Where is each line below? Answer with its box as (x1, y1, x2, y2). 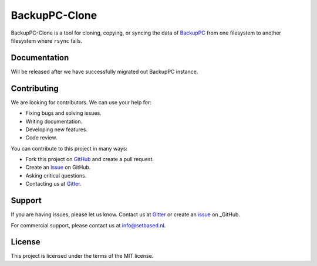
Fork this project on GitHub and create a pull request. (25, 156, 154, 163)
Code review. (25, 134, 58, 141)
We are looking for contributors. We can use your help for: (11, 98, 152, 105)
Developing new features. (25, 126, 88, 133)
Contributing (11, 83, 59, 93)
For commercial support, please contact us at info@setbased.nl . (11, 221, 166, 229)
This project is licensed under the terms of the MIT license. (11, 253, 154, 260)
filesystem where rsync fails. (11, 37, 82, 44)
